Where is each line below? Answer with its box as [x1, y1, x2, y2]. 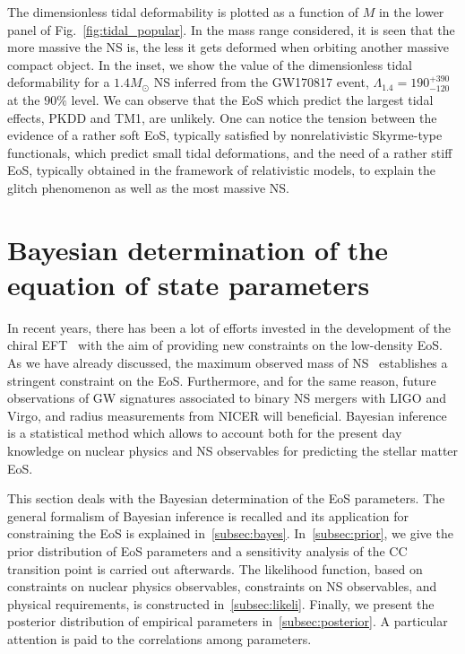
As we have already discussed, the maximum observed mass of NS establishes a [7, 353, 448, 372]
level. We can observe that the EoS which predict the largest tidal [71, 90, 434, 109]
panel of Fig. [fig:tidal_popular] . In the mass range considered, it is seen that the [7, 20, 455, 39]
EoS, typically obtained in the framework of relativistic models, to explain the [7, 161, 436, 179]
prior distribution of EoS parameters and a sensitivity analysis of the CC [7, 541, 408, 560]
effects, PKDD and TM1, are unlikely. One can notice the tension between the [7, 108, 437, 126]
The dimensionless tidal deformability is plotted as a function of [7, 3, 359, 21]
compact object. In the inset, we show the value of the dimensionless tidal [7, 55, 412, 74]
